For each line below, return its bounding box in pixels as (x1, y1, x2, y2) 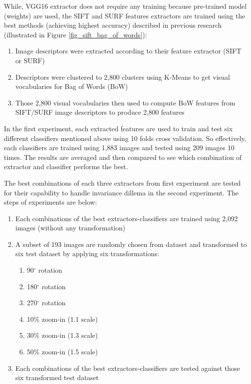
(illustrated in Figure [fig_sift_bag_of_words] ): (4, 29, 147, 39)
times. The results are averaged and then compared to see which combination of (4, 152, 242, 162)
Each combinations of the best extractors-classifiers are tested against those (15, 363, 240, 373)
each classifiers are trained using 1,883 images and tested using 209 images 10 (4, 142, 234, 153)
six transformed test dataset (15, 372, 99, 383)
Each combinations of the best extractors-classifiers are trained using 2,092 (15, 213, 238, 223)
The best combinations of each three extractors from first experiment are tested (4, 177, 241, 188)
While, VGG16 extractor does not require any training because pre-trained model (4, 1, 247, 11)
